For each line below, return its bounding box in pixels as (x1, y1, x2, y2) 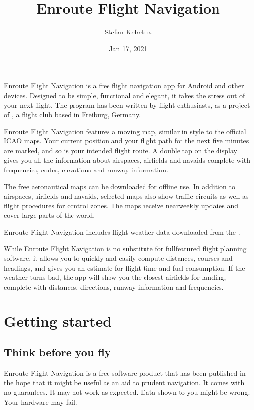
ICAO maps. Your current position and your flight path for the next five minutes (4, 136, 249, 146)
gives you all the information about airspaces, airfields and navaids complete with (4, 155, 251, 165)
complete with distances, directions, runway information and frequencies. (4, 282, 224, 292)
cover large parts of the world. (4, 210, 95, 220)
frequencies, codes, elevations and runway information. (4, 165, 168, 175)
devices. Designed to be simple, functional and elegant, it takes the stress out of (4, 90, 245, 100)
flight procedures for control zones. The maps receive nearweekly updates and (4, 200, 238, 210)
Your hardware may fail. (4, 396, 77, 407)
